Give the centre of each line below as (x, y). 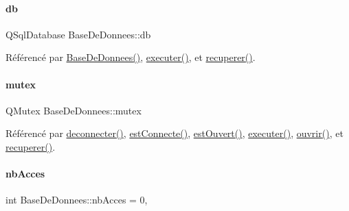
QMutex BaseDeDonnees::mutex (74, 110)
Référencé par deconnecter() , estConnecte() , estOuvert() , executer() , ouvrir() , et (174, 133)
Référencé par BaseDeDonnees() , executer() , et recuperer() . (131, 57)
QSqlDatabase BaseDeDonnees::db (78, 34)
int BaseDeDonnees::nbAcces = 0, (77, 200)
